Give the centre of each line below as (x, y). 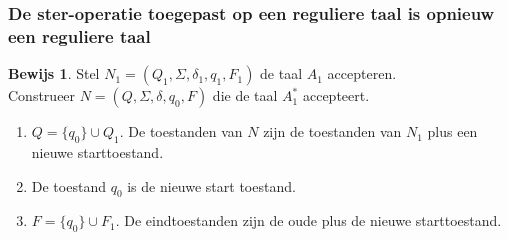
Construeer (42, 95)
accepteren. (362, 73)
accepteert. (336, 95)
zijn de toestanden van (332, 131)
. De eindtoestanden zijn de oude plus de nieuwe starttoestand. (308, 220)
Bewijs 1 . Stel (54, 73)
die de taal (245, 95)
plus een (452, 131)
